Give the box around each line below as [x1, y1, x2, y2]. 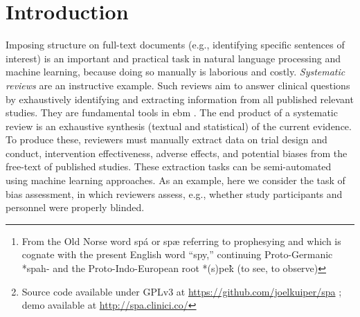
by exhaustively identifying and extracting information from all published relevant [6, 91, 354, 106]
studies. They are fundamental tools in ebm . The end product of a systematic [6, 105, 338, 120]
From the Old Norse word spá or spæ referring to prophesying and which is [21, 233, 341, 248]
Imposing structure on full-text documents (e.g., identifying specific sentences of [6, 37, 345, 52]
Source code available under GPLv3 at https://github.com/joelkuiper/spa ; [21, 284, 342, 298]
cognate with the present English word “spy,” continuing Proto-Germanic [21, 247, 333, 262]
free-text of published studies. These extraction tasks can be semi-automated [6, 159, 332, 174]
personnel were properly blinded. [6, 200, 145, 215]
